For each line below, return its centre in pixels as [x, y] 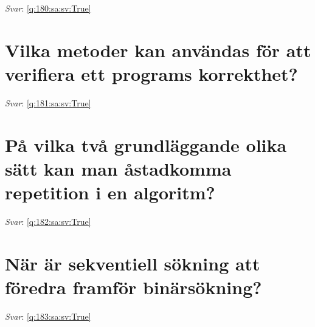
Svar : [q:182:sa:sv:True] [48, 221]
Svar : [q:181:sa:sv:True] [48, 102]
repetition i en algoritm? [110, 192]
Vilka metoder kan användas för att [158, 50]
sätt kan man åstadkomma [118, 168]
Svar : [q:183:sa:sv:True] [48, 316]
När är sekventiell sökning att [133, 263]
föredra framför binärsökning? [133, 287]
